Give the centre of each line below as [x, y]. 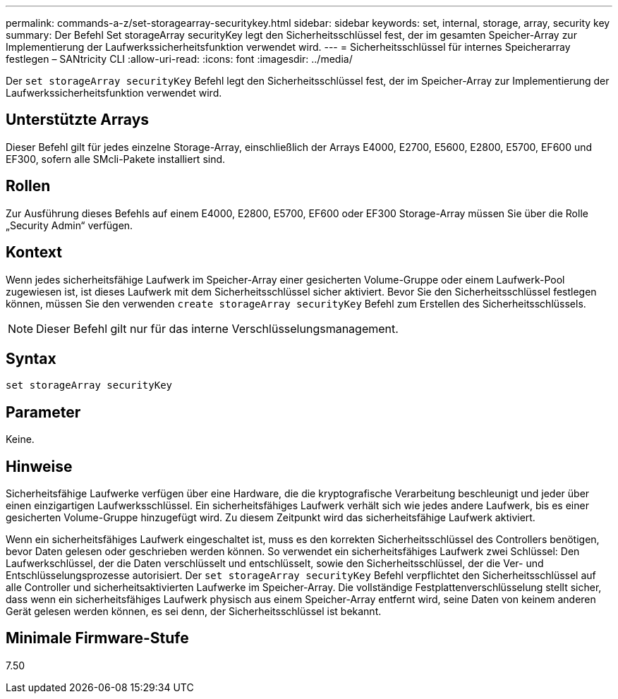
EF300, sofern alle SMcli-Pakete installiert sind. [116, 159]
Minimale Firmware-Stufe [97, 638]
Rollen [28, 186]
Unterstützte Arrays [78, 120]
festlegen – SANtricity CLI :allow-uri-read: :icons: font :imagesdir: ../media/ [179, 59]
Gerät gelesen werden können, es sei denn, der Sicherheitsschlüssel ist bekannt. [194, 612]
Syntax [31, 358]
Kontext [34, 253]
